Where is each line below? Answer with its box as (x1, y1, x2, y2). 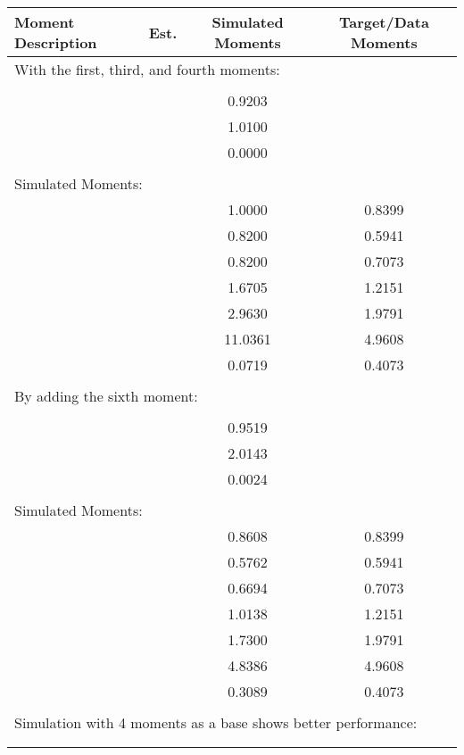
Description (14, 32, 97, 53)
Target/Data (338, 12, 429, 32)
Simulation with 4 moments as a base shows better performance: (14, 712, 418, 733)
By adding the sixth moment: (14, 386, 198, 406)
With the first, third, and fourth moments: (14, 59, 280, 79)
